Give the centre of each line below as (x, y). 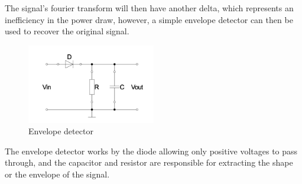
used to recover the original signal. (67, 31)
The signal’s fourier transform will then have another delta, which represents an (149, 8)
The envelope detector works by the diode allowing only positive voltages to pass (151, 151)
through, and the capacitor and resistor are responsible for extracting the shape (149, 162)
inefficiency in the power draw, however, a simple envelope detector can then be (149, 19)
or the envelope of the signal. (57, 174)
